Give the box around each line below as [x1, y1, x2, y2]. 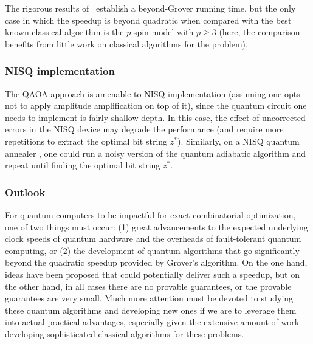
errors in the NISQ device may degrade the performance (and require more [5, 123, 284, 136]
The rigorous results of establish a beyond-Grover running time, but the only [5, 2, 296, 14]
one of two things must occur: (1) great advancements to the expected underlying [5, 220, 308, 233]
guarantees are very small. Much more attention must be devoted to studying [5, 292, 294, 304]
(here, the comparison [219, 26, 300, 38]
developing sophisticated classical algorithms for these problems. [5, 327, 244, 340]
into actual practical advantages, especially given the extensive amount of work [5, 315, 300, 328]
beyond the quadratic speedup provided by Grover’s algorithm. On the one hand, [5, 256, 308, 269]
